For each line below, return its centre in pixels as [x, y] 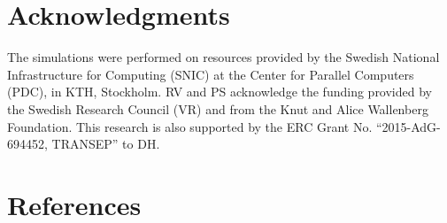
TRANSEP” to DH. [106, 144]
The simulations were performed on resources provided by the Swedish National [223, 57]
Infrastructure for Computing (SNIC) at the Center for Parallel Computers [211, 74]
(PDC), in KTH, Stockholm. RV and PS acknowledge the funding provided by [220, 92]
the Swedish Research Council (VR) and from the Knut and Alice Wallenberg [218, 108]
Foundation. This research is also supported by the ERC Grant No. [190, 126]
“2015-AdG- [408, 126]
